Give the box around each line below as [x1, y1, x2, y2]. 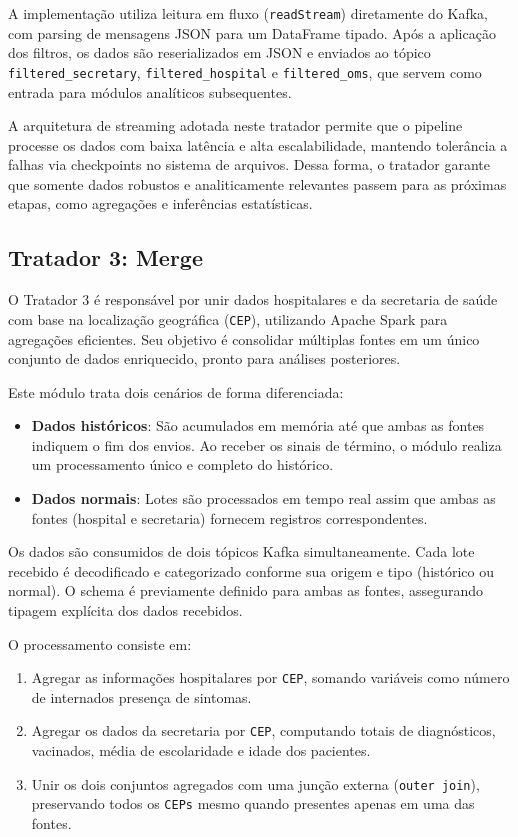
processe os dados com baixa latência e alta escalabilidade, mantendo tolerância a [8, 134, 508, 155]
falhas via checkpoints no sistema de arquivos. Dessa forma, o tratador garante [8, 154, 490, 175]
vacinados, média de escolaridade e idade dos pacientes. [31, 740, 371, 761]
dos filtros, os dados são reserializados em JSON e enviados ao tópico [8, 42, 431, 63]
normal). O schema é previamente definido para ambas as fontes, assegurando [8, 580, 484, 601]
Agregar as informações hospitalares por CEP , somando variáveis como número [31, 667, 510, 688]
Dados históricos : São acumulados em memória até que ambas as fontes [31, 415, 485, 436]
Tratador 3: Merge [8, 242, 204, 273]
